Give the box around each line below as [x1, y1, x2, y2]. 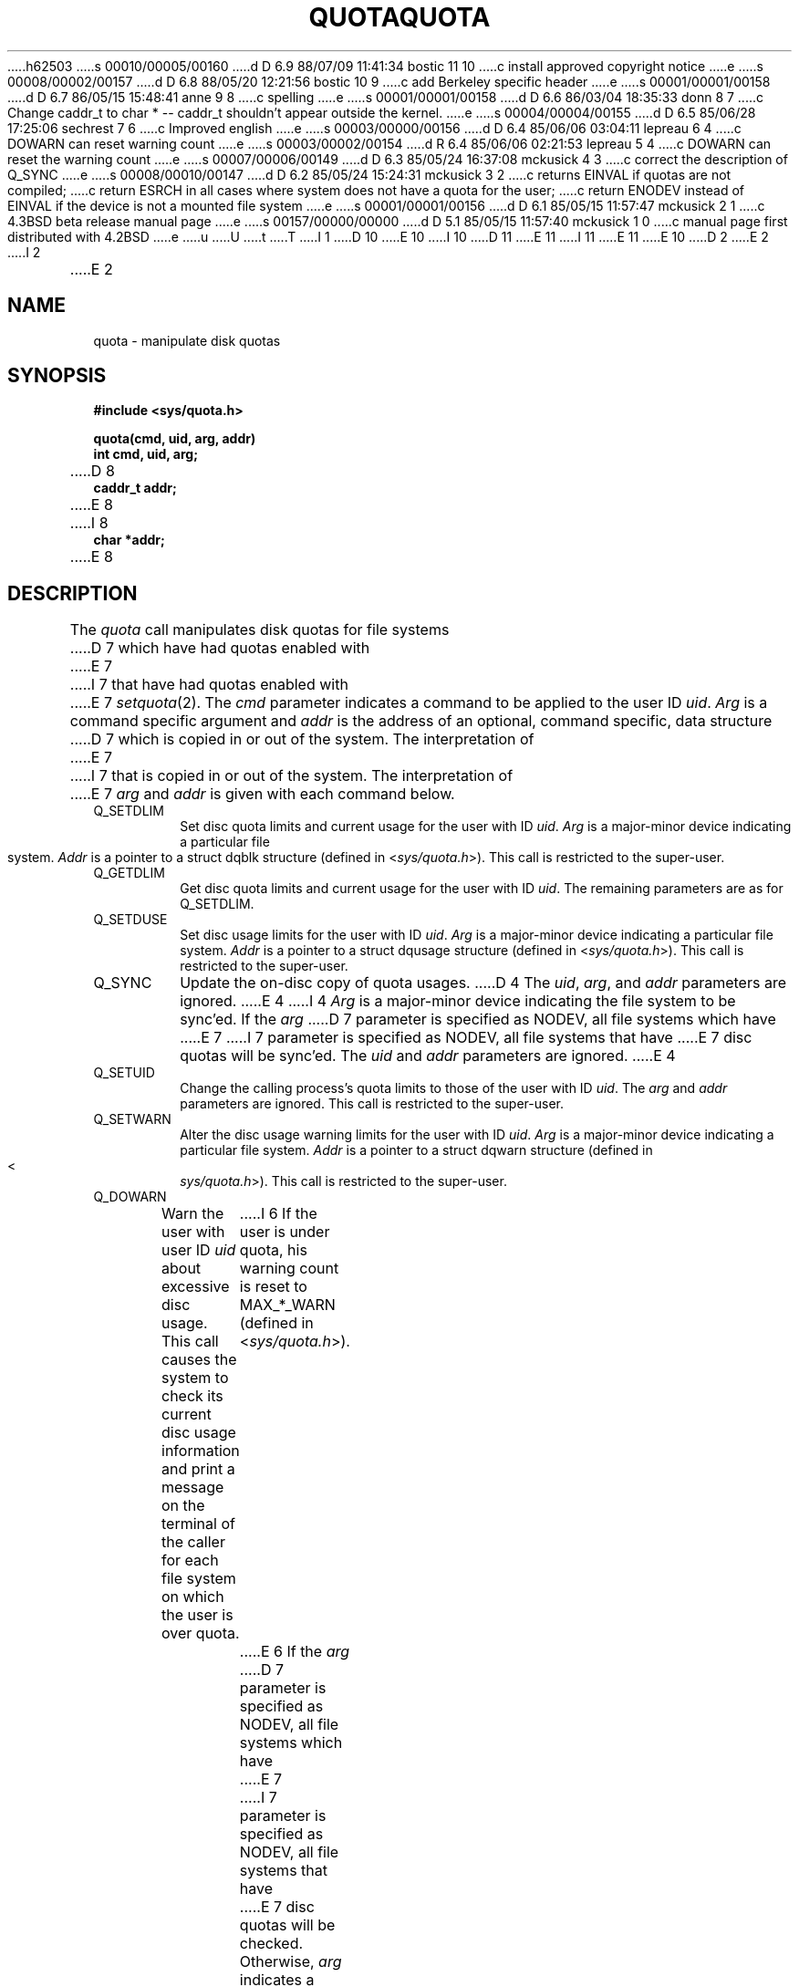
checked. [239, 1934, 304, 1953]
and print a [161, 1460, 235, 1479]
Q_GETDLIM [93, 865, 165, 881]
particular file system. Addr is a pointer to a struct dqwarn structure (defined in [180, 1142, 653, 1159]
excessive [161, 1277, 230, 1296]
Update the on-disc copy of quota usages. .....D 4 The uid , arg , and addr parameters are [180, 973, 786, 993]
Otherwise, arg [239, 1952, 342, 1971]
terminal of [161, 1514, 235, 1534]
